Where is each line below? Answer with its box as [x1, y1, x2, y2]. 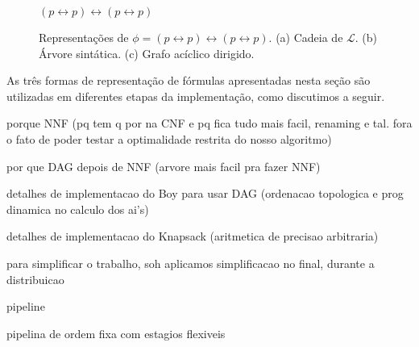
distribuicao [6, 270, 64, 287]
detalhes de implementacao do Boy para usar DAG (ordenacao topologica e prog [6, 185, 404, 202]
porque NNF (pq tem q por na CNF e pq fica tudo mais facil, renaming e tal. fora [6, 115, 413, 132]
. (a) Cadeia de [268, 29, 343, 45]
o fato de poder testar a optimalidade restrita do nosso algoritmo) [6, 130, 332, 147]
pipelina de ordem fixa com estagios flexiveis [6, 324, 226, 341]
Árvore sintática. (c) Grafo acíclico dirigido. [39, 44, 255, 61]
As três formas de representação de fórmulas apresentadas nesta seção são [6, 72, 371, 89]
